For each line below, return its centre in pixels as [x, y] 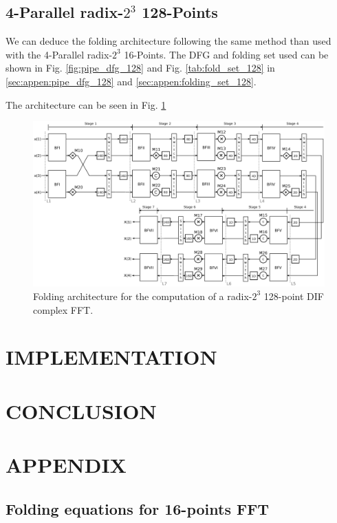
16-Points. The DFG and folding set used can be [226, 54]
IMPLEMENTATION [111, 357]
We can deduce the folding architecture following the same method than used [168, 41]
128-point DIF [294, 296]
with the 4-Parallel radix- [59, 54]
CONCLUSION [81, 410]
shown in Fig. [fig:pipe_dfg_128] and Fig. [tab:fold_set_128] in [140, 68]
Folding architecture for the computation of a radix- [143, 296]
